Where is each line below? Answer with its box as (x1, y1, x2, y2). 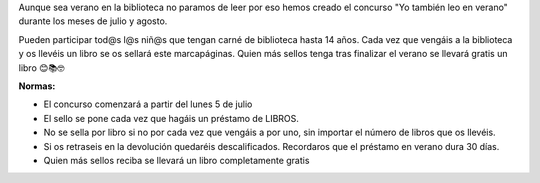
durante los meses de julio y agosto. (18, 15, 168, 27)
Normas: (18, 80, 56, 92)
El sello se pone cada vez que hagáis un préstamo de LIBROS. (43, 112, 300, 124)
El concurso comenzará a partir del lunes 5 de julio (43, 98, 253, 110)
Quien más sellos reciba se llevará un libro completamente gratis (43, 154, 310, 166)
